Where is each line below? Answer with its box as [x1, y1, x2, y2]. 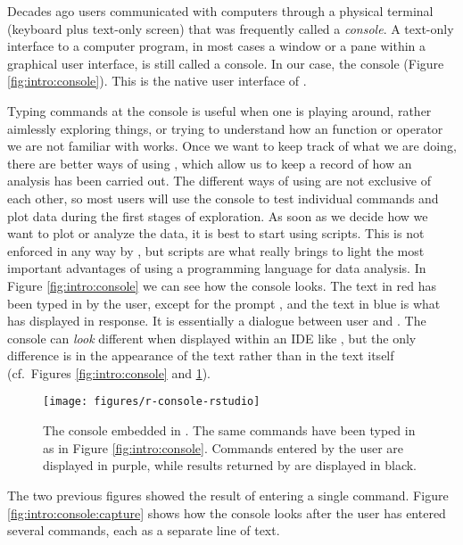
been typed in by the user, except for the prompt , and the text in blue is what [7, 293, 441, 312]
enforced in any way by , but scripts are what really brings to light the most [7, 241, 425, 260]
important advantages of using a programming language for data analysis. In [7, 259, 426, 277]
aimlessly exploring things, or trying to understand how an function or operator [7, 119, 443, 137]
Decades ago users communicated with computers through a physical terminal [7, 2, 434, 20]
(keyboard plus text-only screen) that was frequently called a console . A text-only [7, 19, 454, 37]
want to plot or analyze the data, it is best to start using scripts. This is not [7, 224, 425, 243]
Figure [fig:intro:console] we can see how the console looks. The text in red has [7, 276, 436, 294]
